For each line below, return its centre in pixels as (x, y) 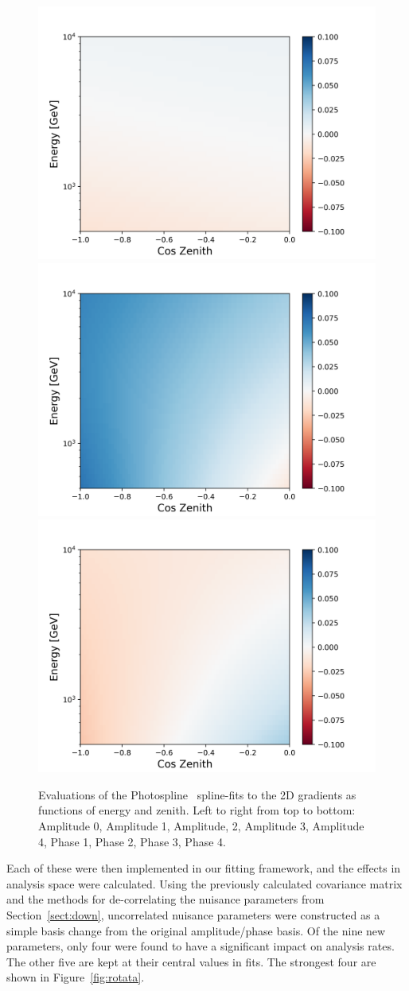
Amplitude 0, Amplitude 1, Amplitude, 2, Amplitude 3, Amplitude (201, 825)
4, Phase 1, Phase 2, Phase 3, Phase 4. (132, 841)
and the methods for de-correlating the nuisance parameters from (166, 899)
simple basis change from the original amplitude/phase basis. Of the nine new (196, 930)
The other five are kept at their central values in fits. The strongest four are (191, 961)
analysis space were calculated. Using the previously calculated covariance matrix (204, 883)
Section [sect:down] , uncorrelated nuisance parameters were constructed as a (193, 914)
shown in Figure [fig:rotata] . (76, 977)
